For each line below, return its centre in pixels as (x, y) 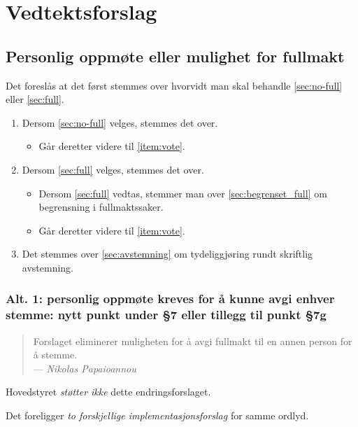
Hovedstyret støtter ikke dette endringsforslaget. (108, 392)
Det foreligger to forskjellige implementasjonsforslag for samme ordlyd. (157, 415)
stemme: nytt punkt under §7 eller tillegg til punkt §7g (166, 315)
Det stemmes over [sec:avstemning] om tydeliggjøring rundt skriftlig (167, 254)
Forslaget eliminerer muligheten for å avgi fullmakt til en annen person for (193, 341)
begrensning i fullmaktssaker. (101, 207)
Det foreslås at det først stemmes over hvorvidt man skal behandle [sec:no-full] (174, 85)
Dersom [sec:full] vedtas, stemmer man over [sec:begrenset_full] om (183, 193)
